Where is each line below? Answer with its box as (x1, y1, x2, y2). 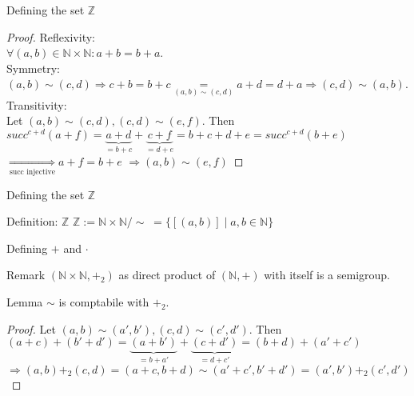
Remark (6, 266, 46, 283)
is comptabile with (58, 294, 149, 310)
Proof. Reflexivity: (6, 28, 95, 45)
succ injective (9, 167, 56, 176)
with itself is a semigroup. (264, 266, 391, 283)
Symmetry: (6, 59, 60, 76)
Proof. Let (6, 320, 56, 337)
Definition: (6, 213, 58, 230)
